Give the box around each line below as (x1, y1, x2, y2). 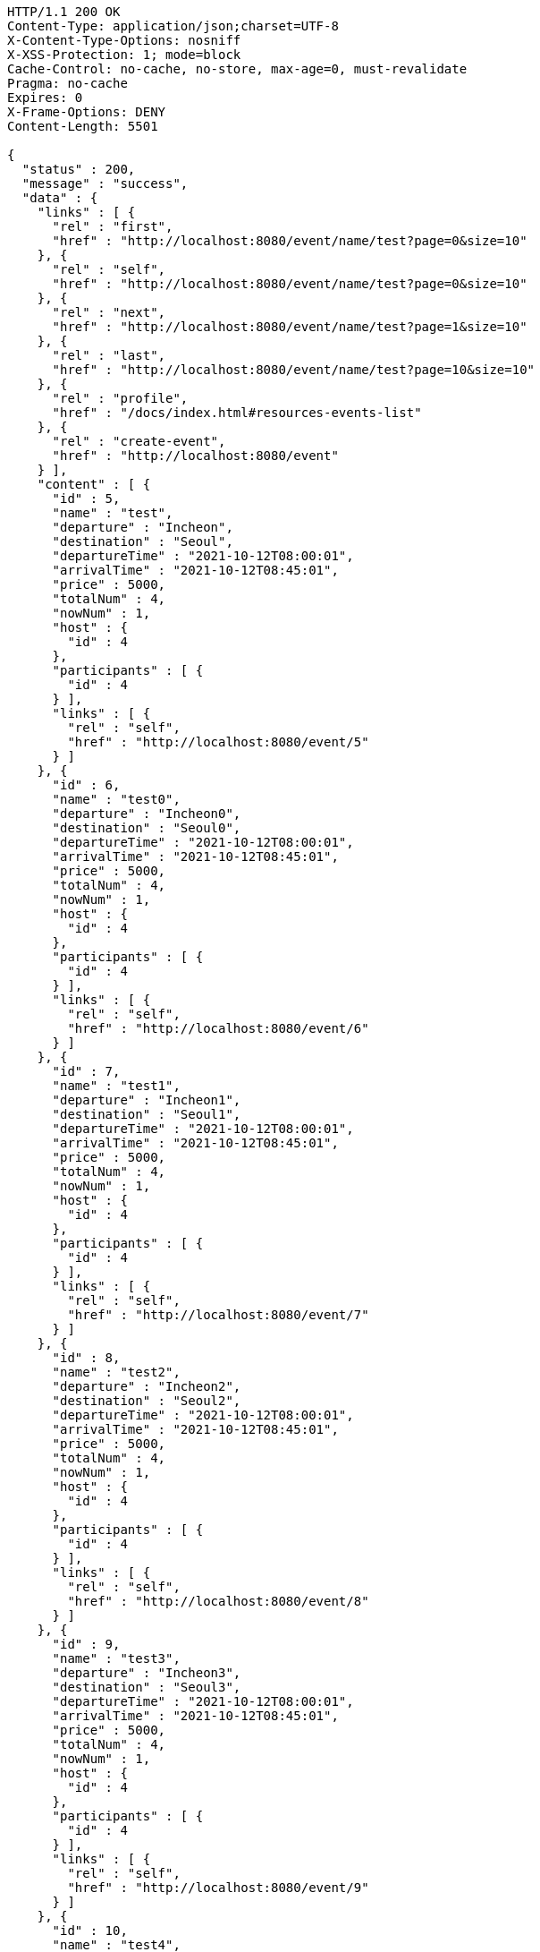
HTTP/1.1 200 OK (7, 4, 121, 19)
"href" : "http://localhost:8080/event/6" (67, 1021, 369, 1036)
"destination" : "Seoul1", (52, 1107, 241, 1121)
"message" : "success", (21, 176, 189, 191)
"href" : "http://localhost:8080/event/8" (67, 1594, 369, 1608)
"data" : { (21, 191, 98, 205)
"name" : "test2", (52, 1365, 181, 1379)
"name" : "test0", (52, 792, 181, 806)
